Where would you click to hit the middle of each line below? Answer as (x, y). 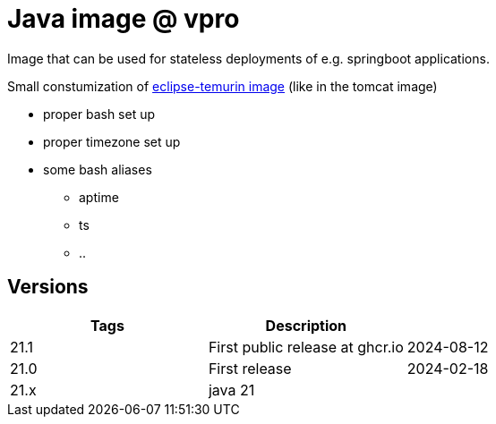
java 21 (231, 390)
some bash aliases (98, 169)
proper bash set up (99, 114)
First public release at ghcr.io (306, 347)
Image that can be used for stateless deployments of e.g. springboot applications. (248, 58)
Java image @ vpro (124, 19)
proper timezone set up (112, 141)
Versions (48, 287)
